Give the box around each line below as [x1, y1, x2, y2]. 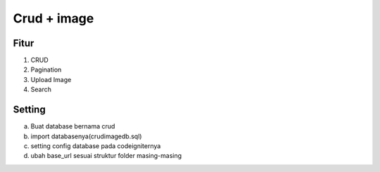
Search [30, 85, 52, 94]
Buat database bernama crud [30, 122, 115, 131]
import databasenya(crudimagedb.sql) [30, 132, 142, 140]
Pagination [30, 65, 62, 74]
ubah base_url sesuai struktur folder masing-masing [30, 152, 182, 160]
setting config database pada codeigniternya [30, 141, 161, 150]
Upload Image [30, 75, 72, 84]
